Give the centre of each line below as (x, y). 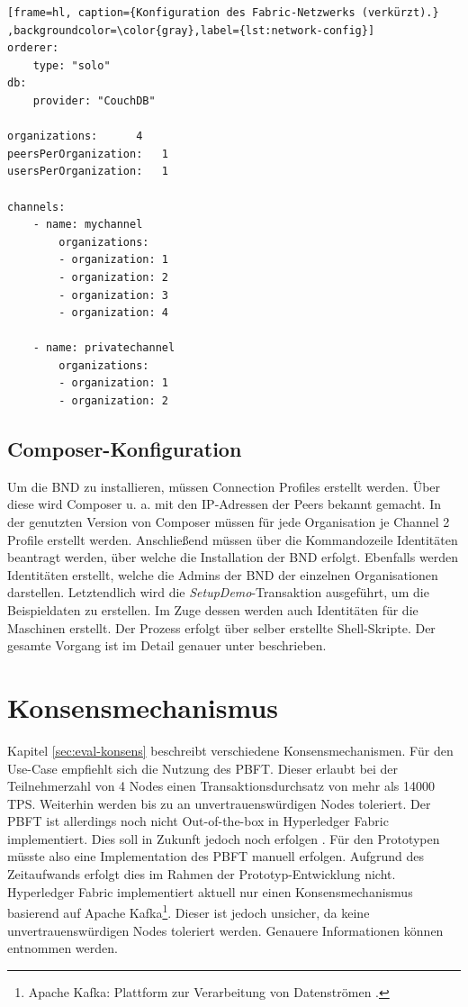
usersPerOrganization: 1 (88, 172)
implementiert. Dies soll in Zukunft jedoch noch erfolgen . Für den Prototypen (224, 838)
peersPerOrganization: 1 (88, 154)
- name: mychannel (88, 225)
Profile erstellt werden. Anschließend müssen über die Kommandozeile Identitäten (233, 539)
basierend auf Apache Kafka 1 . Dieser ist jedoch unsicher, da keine (189, 911)
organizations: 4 (75, 136)
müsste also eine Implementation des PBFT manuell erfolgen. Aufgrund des (216, 856)
